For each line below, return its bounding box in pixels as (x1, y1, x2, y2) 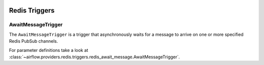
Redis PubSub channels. (9, 38, 58, 44)
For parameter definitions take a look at (9, 47, 88, 53)
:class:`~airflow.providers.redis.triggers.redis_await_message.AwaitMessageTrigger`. (9, 54, 180, 60)
